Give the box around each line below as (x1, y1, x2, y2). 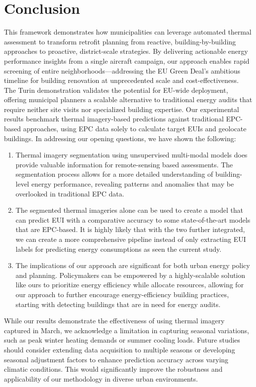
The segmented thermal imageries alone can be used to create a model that (15, 205, 243, 215)
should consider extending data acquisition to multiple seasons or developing (4, 344, 235, 354)
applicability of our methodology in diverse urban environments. (4, 373, 198, 384)
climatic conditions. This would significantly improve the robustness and (4, 364, 223, 374)
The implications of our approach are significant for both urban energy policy (15, 260, 250, 271)
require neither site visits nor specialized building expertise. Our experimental (4, 104, 239, 114)
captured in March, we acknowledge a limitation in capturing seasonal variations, (4, 325, 250, 335)
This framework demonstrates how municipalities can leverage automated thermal (4, 27, 252, 37)
